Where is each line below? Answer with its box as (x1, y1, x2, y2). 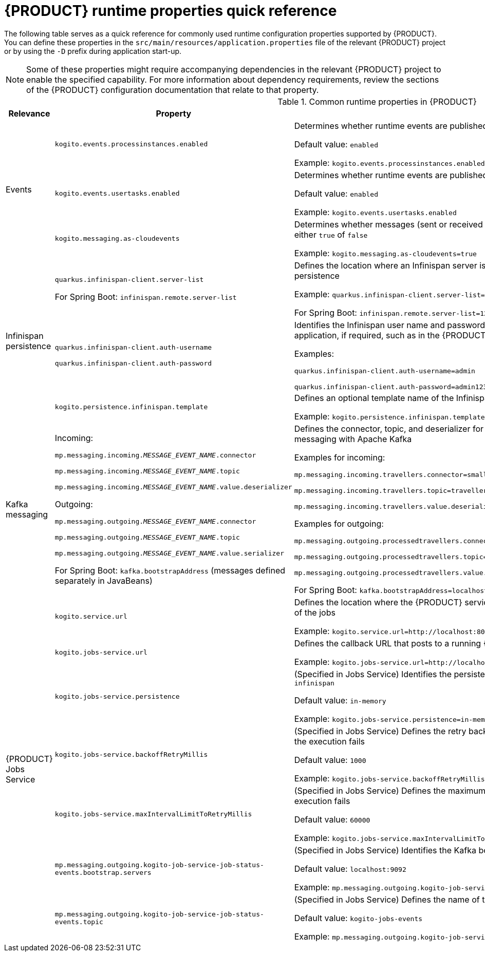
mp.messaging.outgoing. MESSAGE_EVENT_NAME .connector (54, 517, 256, 525)
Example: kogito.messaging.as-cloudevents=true (294, 247, 477, 258)
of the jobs (294, 607, 335, 618)
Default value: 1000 (294, 754, 366, 765)
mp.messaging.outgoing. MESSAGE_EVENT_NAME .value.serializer (54, 549, 284, 557)
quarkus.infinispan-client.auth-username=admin (294, 367, 475, 375)
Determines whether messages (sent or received (294, 219, 483, 230)
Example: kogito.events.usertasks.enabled (294, 206, 457, 217)
